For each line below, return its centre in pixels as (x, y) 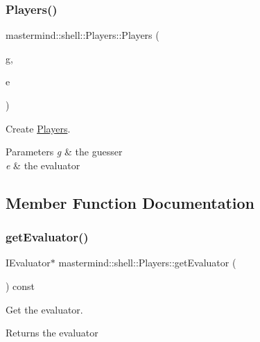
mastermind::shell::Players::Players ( (83, 35)
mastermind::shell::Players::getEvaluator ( (147, 263)
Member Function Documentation (130, 202)
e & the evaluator (43, 165)
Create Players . (38, 128)
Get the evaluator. (44, 309)
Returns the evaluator (52, 333)
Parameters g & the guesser (64, 152)
